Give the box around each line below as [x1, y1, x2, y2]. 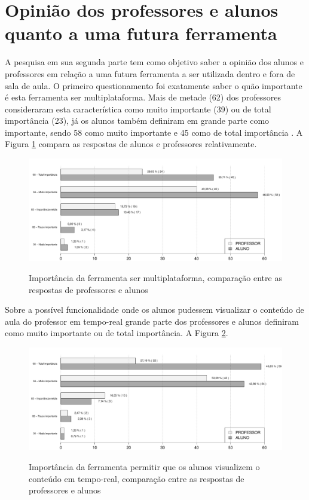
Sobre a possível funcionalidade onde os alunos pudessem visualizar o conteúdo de [5, 303, 304, 316]
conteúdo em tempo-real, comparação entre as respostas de [29, 472, 244, 484]
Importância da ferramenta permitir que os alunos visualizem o [29, 461, 260, 473]
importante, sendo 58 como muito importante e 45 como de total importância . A [5, 126, 303, 138]
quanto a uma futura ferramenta [5, 21, 277, 45]
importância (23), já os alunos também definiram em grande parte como [5, 114, 270, 127]
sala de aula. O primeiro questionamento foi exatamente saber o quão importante [5, 79, 302, 92]
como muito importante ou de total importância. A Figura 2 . [5, 327, 228, 339]
